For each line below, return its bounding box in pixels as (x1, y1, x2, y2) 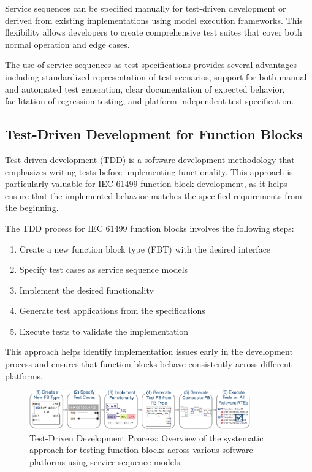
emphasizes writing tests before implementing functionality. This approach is (5, 165, 293, 178)
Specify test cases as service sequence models (19, 263, 188, 276)
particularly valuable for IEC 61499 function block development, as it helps (5, 177, 287, 190)
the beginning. (5, 201, 59, 214)
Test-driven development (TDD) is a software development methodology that (5, 153, 295, 166)
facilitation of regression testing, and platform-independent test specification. (5, 94, 294, 107)
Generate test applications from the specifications (19, 304, 205, 317)
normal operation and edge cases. (5, 37, 130, 50)
